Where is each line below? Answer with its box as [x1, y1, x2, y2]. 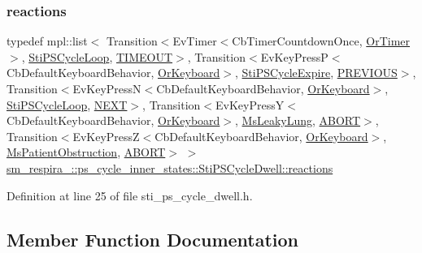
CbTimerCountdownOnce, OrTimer [232, 32, 411, 49]
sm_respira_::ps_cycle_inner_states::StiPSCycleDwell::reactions [7, 159, 333, 176]
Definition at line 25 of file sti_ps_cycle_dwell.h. [7, 187, 253, 204]
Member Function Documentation [7, 226, 299, 251]
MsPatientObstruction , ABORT [7, 144, 166, 161]
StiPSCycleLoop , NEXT [7, 96, 128, 113]
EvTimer [172, 32, 217, 49]
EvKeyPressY [215, 96, 285, 113]
